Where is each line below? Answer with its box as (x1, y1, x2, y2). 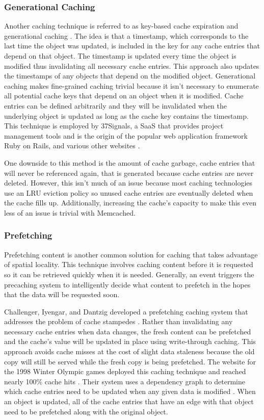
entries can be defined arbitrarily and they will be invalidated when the (4, 100, 227, 111)
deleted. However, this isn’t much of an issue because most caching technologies (4, 177, 253, 188)
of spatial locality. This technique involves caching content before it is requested (4, 259, 253, 270)
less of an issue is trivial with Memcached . (4, 207, 136, 218)
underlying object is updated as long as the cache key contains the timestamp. (4, 110, 249, 121)
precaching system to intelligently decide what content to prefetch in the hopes (4, 279, 251, 290)
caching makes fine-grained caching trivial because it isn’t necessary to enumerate (4, 80, 259, 91)
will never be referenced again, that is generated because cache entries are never (4, 167, 254, 178)
